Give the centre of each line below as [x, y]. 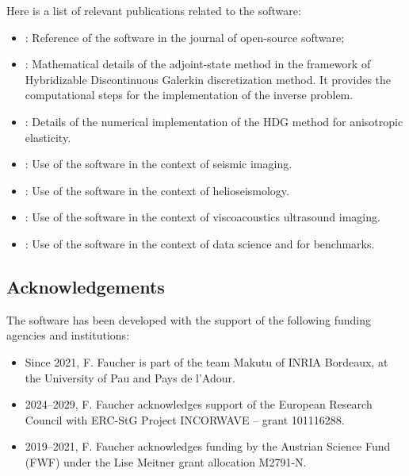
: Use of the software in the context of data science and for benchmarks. [200, 243]
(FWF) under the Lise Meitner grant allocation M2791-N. [166, 461]
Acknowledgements [86, 286]
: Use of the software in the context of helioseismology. [157, 190]
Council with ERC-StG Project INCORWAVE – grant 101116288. [185, 419]
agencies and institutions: [68, 335]
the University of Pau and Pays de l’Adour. [130, 377]
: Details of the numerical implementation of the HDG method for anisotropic [214, 121]
